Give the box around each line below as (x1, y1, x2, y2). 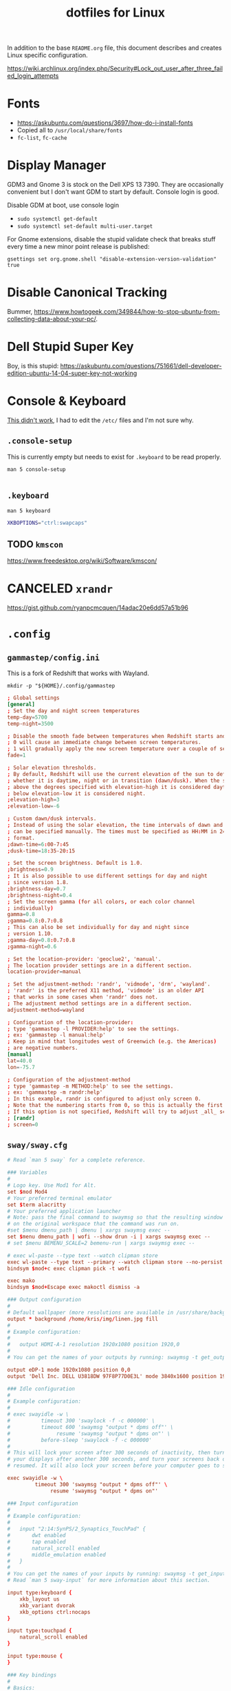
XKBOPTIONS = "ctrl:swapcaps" (7, 519, 88, 526)
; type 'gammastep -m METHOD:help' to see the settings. (7, 1083, 174, 1090)
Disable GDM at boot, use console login (7, 201, 119, 210)
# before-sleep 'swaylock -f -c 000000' (7, 1437, 153, 1443)
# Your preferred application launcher (7, 1208, 122, 1214)
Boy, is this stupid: (7, 361, 59, 370)
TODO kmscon (7, 538, 64, 550)
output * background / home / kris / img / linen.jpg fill (7, 1315, 158, 1322)
